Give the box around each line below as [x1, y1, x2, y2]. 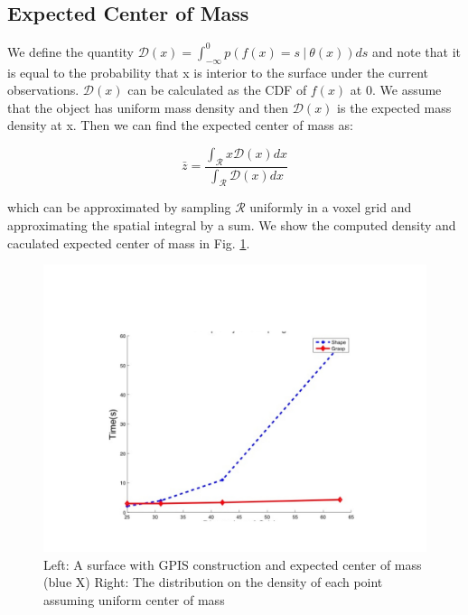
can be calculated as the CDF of [127, 80, 307, 99]
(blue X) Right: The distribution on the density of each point [43, 573, 383, 592]
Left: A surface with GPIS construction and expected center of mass [43, 554, 422, 573]
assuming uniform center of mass [43, 590, 225, 609]
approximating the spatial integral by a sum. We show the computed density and [7, 215, 456, 234]
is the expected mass [337, 98, 452, 116]
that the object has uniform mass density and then [7, 98, 289, 116]
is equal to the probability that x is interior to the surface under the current [7, 62, 429, 81]
